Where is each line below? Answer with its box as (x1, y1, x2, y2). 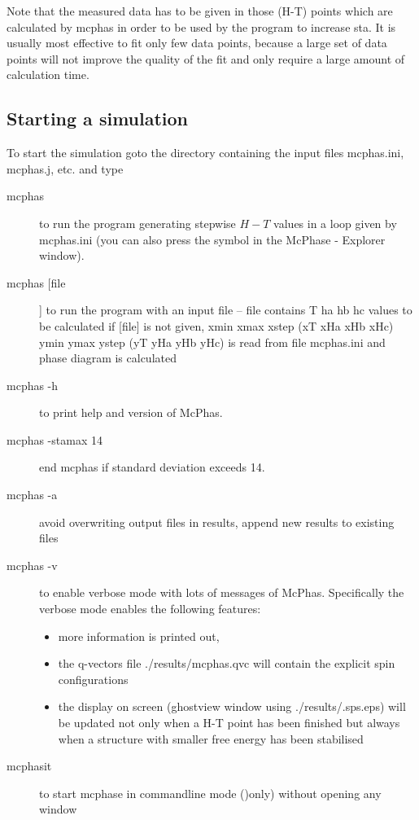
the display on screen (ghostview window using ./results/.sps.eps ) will (58, 698, 406, 715)
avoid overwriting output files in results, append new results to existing (39, 513, 395, 530)
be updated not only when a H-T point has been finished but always (58, 714, 400, 731)
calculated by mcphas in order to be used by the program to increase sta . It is (7, 18, 396, 35)
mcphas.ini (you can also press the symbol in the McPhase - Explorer (39, 230, 386, 248)
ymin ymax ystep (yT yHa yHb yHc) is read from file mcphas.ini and (39, 333, 386, 350)
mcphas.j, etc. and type (7, 160, 124, 177)
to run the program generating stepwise (39, 214, 236, 231)
